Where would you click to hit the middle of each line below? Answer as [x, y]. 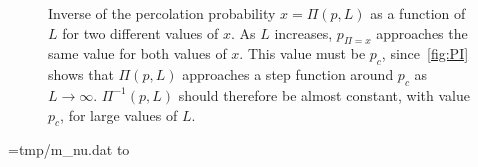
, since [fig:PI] [425, 53]
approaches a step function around [288, 74]
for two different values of [140, 32]
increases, [303, 32]
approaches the [422, 32]
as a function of [418, 13]
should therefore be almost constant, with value [324, 94]
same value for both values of [137, 53]
